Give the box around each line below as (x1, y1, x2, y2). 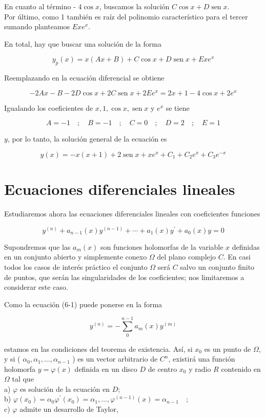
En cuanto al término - (4, 1, 76, 11)
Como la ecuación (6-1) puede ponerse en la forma (4, 298, 162, 309)
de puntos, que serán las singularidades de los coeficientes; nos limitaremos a (4, 271, 244, 282)
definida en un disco (74, 363, 137, 374)
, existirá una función (168, 353, 235, 364)
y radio (189, 363, 211, 374)
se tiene (166, 102, 190, 113)
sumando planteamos (4, 21, 70, 32)
